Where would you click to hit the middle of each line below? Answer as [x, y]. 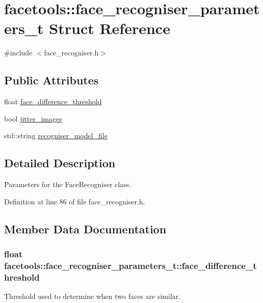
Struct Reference [110, 28]
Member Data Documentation [85, 229]
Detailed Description [60, 163]
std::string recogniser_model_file [56, 135]
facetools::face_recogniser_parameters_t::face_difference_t [130, 265]
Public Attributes [51, 80]
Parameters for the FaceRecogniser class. [68, 184]
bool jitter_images [33, 118]
